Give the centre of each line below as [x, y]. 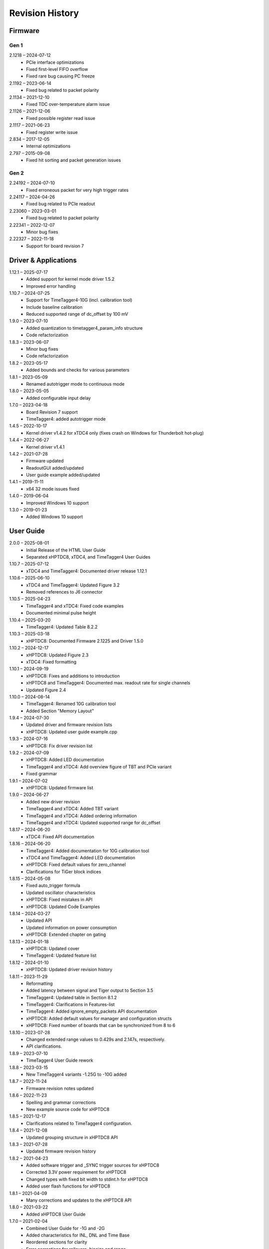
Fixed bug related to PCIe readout [61, 204]
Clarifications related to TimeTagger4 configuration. [79, 1123]
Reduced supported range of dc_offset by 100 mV [77, 314]
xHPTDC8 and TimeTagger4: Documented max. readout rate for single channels [108, 683]
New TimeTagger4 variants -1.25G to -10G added [76, 1074]
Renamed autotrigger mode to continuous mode [75, 384]
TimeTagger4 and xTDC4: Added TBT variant [72, 809]
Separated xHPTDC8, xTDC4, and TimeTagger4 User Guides [88, 557]
